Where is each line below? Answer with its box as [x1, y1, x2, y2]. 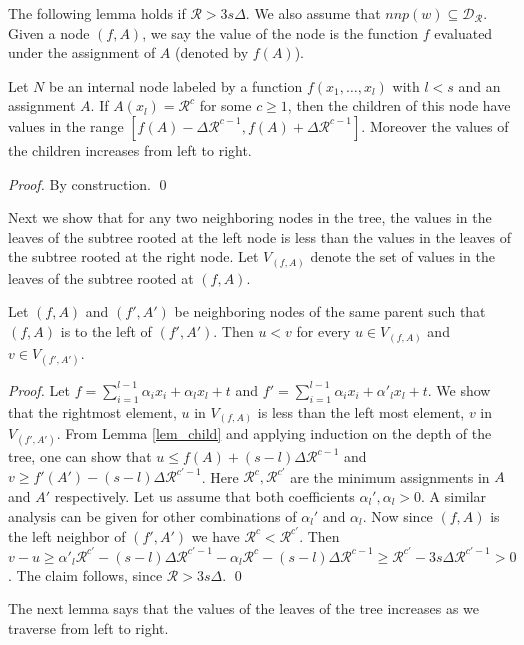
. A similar [421, 485, 487, 506]
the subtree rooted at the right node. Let [8, 246, 259, 267]
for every [296, 321, 351, 342]
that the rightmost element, [8, 401, 177, 422]
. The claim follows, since [8, 564, 163, 585]
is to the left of [60, 321, 152, 342]
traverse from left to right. [8, 617, 169, 638]
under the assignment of [8, 42, 156, 63]
